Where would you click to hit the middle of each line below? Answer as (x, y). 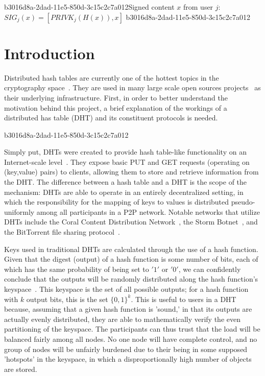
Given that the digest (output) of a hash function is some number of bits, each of (131, 259)
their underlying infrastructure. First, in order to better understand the (116, 97)
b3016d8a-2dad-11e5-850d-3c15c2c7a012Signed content (89, 7)
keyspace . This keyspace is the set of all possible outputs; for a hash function (126, 289)
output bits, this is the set (67, 299)
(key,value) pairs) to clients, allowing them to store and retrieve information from (131, 172)
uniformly (19, 211)
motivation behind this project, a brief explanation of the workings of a (116, 107)
